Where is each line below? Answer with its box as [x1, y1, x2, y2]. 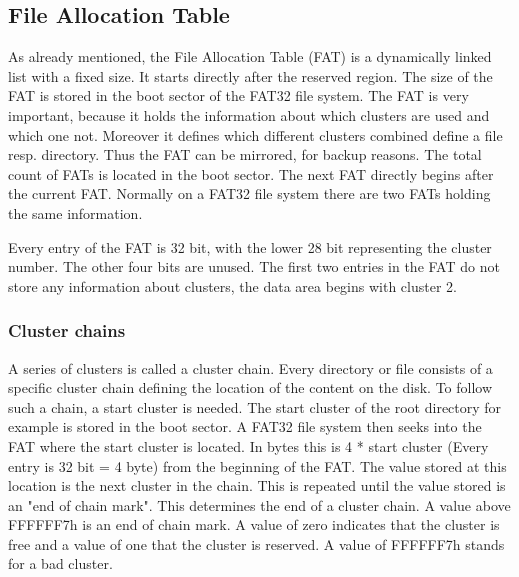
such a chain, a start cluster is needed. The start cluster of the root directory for [8, 396, 502, 417]
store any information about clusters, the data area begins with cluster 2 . [8, 275, 457, 296]
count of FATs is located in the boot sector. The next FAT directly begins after [8, 163, 494, 184]
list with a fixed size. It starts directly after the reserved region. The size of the [8, 65, 493, 86]
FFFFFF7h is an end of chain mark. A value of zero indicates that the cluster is [8, 514, 500, 535]
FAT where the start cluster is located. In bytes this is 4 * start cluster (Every [8, 435, 489, 456]
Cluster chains [8, 318, 126, 343]
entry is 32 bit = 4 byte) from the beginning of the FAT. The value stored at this [8, 455, 507, 476]
